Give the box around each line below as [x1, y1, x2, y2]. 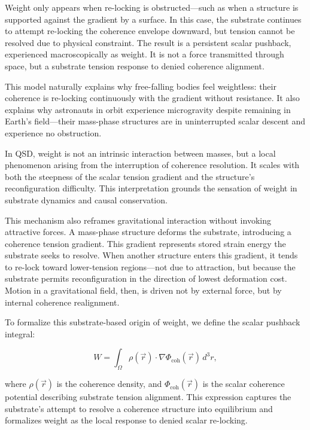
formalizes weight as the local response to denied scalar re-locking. [5, 414, 248, 426]
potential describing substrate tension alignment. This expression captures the [5, 391, 291, 403]
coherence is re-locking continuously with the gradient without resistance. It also [5, 92, 300, 104]
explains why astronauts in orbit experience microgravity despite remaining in [5, 103, 291, 115]
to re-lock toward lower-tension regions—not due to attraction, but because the [5, 260, 296, 273]
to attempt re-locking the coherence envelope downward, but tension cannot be [5, 25, 295, 37]
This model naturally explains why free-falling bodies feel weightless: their [5, 80, 276, 92]
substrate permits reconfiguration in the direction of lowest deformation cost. [5, 272, 287, 285]
